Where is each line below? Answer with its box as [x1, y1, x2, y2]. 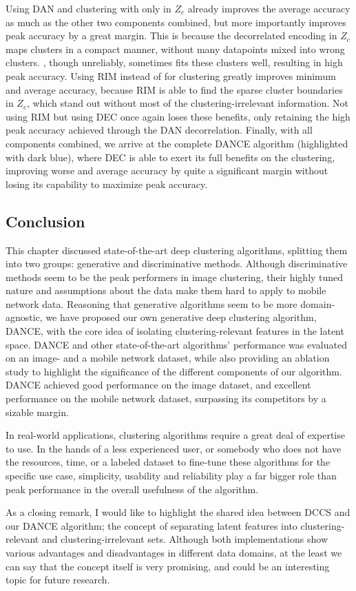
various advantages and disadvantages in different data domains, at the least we [6, 545, 342, 559]
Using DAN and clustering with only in [6, 1, 171, 15]
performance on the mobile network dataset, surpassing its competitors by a [6, 391, 326, 406]
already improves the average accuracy [187, 1, 350, 15]
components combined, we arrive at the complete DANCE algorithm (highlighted [6, 136, 348, 150]
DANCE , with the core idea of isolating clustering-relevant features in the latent [6, 324, 344, 338]
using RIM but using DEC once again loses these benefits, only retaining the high [6, 109, 350, 123]
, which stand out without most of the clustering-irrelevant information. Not [26, 96, 349, 110]
